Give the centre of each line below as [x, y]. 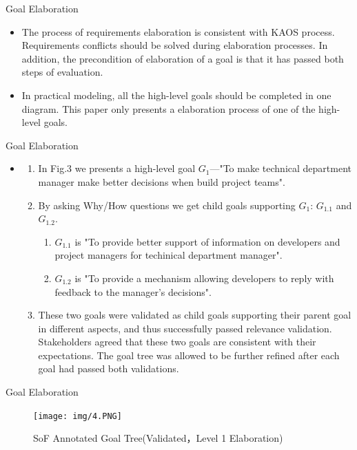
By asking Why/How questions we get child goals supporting [167, 205]
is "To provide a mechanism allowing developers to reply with [204, 278]
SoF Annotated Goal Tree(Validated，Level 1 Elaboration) [158, 438]
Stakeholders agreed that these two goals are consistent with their [177, 342]
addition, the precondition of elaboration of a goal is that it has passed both [183, 58]
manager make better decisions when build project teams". [162, 181]
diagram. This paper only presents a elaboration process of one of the [169, 108]
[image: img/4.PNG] [78, 416]
